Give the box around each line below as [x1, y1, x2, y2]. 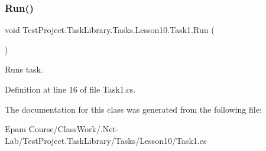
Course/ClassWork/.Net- [28, 123, 119, 135]
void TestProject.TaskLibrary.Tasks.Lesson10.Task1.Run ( [5, 24, 215, 36]
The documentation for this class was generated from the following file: [5, 103, 262, 115]
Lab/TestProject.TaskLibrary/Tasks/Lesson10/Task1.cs [5, 134, 207, 146]
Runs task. [5, 63, 43, 75]
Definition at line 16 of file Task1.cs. [5, 83, 136, 95]
